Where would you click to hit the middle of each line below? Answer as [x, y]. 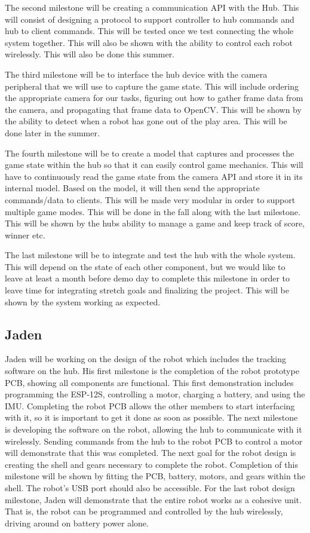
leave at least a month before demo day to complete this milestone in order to [148, 278]
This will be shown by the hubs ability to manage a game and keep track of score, [155, 223]
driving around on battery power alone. [77, 523]
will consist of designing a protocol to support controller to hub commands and [150, 19]
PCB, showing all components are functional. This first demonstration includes [149, 382]
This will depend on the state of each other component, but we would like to [145, 266]
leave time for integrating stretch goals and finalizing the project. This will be [147, 290]
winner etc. [25, 235]
